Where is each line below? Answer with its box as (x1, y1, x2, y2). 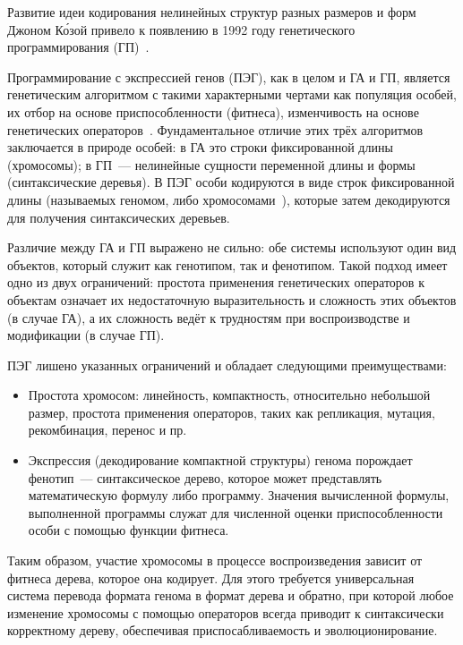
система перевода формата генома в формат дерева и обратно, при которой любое (7, 586, 454, 605)
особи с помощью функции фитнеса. (28, 521, 229, 539)
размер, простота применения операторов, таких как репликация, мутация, (28, 403, 435, 421)
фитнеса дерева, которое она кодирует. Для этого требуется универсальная (7, 568, 415, 587)
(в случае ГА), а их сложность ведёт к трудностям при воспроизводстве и (7, 308, 410, 327)
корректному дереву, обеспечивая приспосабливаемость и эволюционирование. (7, 621, 438, 640)
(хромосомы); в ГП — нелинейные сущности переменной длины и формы (7, 155, 416, 174)
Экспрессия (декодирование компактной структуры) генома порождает (28, 451, 413, 470)
